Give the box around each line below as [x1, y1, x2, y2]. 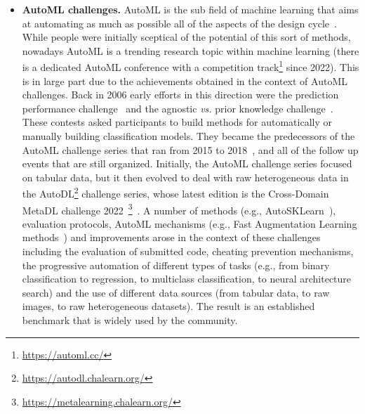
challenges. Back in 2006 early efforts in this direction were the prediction [22, 87, 339, 102]
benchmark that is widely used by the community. [22, 313, 238, 328]
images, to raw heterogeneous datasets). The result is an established [22, 299, 315, 313]
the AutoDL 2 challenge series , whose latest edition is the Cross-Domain [22, 184, 329, 201]
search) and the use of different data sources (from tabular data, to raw [22, 285, 330, 299]
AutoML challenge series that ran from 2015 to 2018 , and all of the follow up [22, 142, 359, 157]
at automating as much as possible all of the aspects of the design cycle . [22, 15, 337, 30]
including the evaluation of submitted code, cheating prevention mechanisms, [22, 244, 354, 259]
